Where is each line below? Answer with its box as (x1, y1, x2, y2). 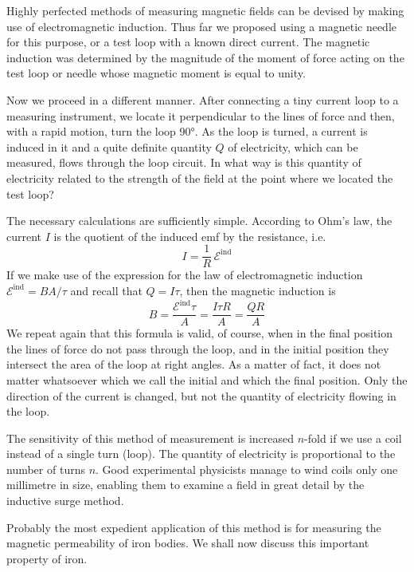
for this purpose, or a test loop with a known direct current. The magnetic (6, 34, 370, 50)
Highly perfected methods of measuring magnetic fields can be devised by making (6, 2, 404, 18)
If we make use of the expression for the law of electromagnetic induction (6, 266, 363, 283)
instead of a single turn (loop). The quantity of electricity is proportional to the (6, 445, 396, 462)
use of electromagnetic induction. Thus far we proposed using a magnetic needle (6, 18, 397, 34)
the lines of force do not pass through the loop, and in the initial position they (6, 340, 389, 357)
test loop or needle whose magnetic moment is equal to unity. (6, 65, 306, 81)
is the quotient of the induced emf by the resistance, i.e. (53, 227, 326, 244)
